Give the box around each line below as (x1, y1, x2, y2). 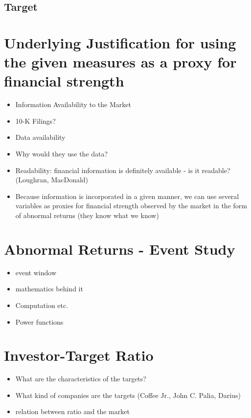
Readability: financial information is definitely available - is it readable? (15, 165, 230, 175)
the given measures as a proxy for (4, 52, 237, 72)
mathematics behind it (15, 284, 83, 294)
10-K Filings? (15, 115, 56, 126)
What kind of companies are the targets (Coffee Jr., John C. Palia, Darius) (15, 390, 241, 400)
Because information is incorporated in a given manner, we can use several (15, 191, 239, 201)
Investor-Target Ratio (4, 345, 154, 365)
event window (15, 267, 57, 277)
